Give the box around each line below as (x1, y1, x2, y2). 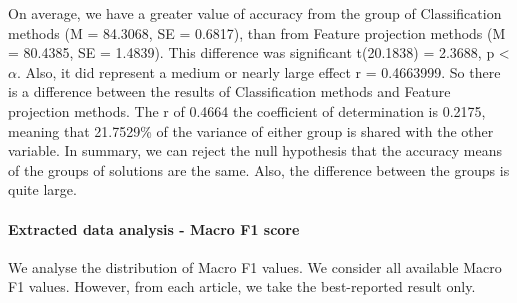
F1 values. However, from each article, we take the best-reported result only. (8, 276, 476, 297)
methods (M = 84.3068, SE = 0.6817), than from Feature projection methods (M (8, 22, 506, 43)
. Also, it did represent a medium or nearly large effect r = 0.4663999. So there (16, 61, 501, 82)
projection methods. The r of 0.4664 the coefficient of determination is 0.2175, (8, 100, 486, 121)
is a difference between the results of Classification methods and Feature (8, 81, 451, 102)
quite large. (8, 179, 77, 200)
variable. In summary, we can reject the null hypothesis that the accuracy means (8, 140, 502, 161)
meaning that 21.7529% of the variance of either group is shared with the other (8, 120, 494, 141)
